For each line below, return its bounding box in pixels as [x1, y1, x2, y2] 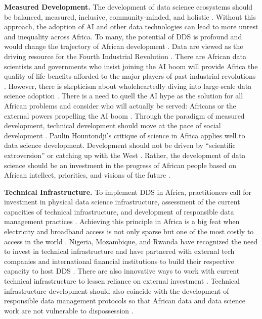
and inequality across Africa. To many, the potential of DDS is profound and [4, 31, 242, 41]
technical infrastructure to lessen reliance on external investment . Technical [4, 276, 240, 286]
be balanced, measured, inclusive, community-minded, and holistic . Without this [4, 11, 256, 22]
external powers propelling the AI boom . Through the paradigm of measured [4, 110, 245, 121]
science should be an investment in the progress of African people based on [4, 159, 237, 170]
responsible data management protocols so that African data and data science [4, 295, 245, 306]
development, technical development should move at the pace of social [4, 120, 221, 131]
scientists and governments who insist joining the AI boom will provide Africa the [4, 61, 258, 71]
